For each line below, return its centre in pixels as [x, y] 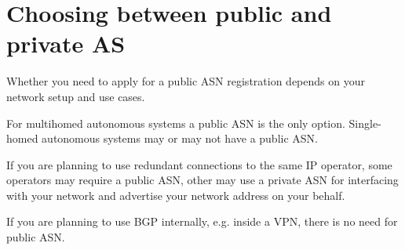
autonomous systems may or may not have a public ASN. [180, 138]
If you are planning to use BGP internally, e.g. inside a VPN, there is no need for [202, 221]
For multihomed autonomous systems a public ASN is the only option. [176, 123]
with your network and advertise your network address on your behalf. [176, 195]
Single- [365, 123]
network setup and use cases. [76, 96]
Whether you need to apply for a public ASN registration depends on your [186, 81]
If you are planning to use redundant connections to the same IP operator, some [199, 164]
